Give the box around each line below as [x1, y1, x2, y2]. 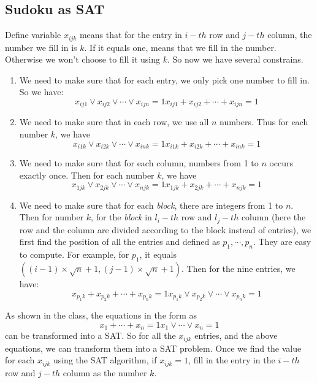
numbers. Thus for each [220, 115, 308, 128]
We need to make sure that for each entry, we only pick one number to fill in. [19, 73, 310, 86]
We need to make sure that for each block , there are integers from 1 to [19, 198, 283, 211]
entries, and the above [194, 329, 278, 342]
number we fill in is [5, 41, 77, 53]
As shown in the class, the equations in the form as [5, 309, 197, 321]
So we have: [19, 85, 64, 98]
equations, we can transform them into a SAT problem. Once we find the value [5, 341, 302, 354]
